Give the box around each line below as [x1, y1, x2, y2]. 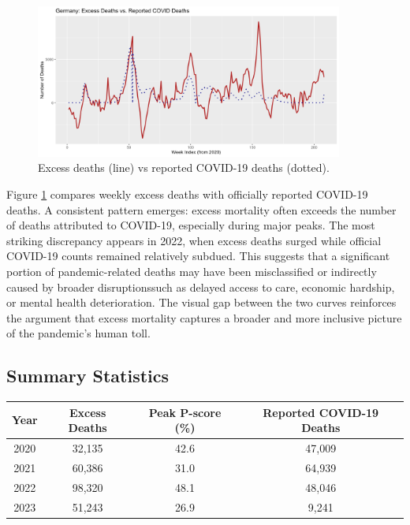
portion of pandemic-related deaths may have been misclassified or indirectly [6, 262, 377, 279]
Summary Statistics [6, 363, 170, 388]
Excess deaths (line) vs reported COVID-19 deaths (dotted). [38, 159, 330, 176]
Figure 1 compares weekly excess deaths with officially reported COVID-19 [6, 185, 368, 202]
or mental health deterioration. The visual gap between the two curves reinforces [6, 294, 397, 311]
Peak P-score [148, 404, 222, 420]
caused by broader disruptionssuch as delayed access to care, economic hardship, [6, 278, 395, 295]
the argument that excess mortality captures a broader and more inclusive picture [6, 309, 402, 326]
